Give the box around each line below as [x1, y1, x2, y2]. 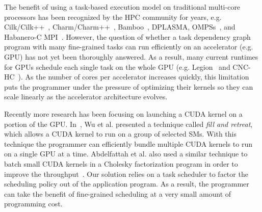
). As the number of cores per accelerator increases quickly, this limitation [18, 71, 249, 82]
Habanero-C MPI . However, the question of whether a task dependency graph [4, 31, 251, 42]
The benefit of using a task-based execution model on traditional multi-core [4, 2, 241, 12]
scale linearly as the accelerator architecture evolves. [4, 91, 168, 102]
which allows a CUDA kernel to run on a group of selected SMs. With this [4, 128, 237, 139]
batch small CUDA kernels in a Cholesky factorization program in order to [4, 158, 238, 169]
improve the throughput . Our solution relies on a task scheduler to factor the [4, 168, 248, 179]
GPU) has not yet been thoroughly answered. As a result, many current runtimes [4, 51, 258, 62]
